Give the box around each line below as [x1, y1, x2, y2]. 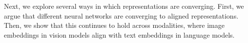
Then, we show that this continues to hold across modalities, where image [4, 20, 225, 30]
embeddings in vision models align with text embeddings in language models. [4, 29, 235, 40]
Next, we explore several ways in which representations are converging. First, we [4, 1, 244, 11]
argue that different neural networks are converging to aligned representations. [4, 10, 239, 21]
